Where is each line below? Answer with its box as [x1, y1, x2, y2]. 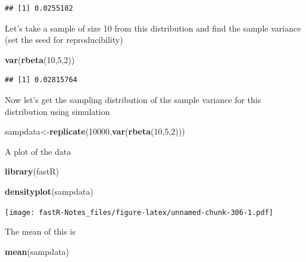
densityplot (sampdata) [5, 185, 93, 197]
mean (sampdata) [5, 245, 70, 257]
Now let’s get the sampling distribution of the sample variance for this [5, 93, 261, 105]
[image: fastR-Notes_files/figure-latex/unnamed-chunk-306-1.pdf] [5, 208, 274, 217]
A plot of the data [5, 145, 71, 157]
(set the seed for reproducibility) [5, 33, 123, 46]
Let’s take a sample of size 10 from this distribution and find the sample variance [5, 21, 301, 34]
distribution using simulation [5, 105, 110, 117]
